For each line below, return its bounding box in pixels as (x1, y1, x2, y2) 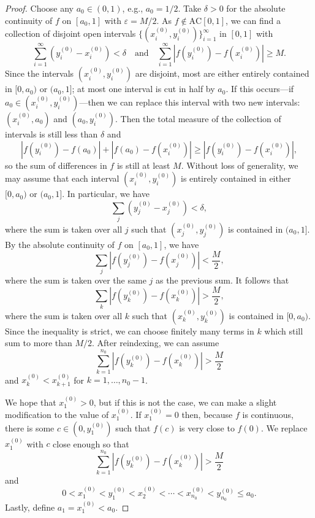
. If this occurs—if (226, 82, 294, 95)
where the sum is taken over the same (5, 274, 146, 287)
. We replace (260, 421, 308, 434)
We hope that (5, 395, 56, 408)
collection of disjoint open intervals (5, 27, 136, 40)
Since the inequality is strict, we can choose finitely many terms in (5, 324, 254, 337)
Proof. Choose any (5, 2, 74, 14)
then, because (181, 408, 233, 420)
